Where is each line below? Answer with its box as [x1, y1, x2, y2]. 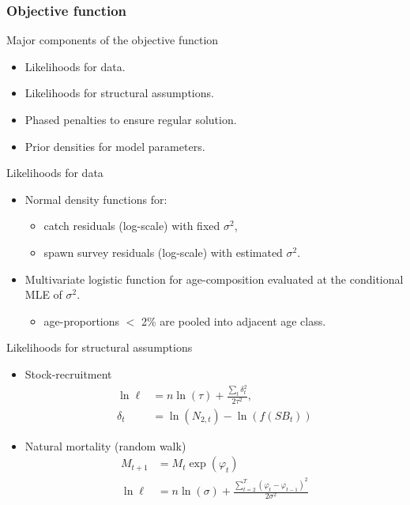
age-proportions [43, 312, 120, 329]
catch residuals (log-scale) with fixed [43, 217, 220, 234]
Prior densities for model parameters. [24, 138, 205, 154]
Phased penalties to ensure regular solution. [24, 111, 237, 127]
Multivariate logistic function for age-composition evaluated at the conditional [24, 270, 404, 287]
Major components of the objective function [6, 32, 219, 48]
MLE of [24, 286, 62, 303]
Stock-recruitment [24, 365, 112, 382]
